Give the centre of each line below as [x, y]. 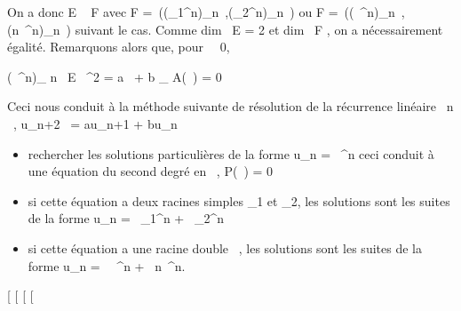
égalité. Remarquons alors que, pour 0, [119, 47]
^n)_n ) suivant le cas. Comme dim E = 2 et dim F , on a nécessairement [234, 29]
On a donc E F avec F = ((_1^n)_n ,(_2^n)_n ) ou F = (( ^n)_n [201, 12]
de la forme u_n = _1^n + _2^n [126, 218]
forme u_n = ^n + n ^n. [107, 265]
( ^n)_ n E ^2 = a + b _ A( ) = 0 [115, 76]
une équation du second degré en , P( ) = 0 [151, 171]
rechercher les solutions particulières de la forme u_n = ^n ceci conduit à [231, 153]
